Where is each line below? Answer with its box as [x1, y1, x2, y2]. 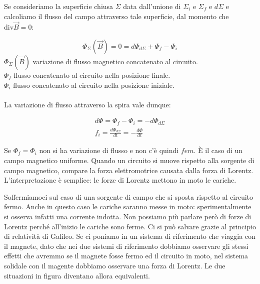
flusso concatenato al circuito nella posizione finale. [13, 70, 170, 80]
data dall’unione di [123, 1, 181, 11]
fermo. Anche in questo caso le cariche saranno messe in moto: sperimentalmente [4, 201, 251, 212]
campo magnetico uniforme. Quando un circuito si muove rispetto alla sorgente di [4, 155, 254, 166]
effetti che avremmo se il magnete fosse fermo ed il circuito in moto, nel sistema [4, 250, 248, 261]
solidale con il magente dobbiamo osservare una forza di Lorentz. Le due [4, 260, 225, 270]
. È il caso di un [193, 145, 243, 156]
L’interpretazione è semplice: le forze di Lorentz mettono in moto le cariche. [4, 175, 236, 185]
